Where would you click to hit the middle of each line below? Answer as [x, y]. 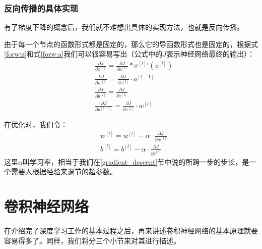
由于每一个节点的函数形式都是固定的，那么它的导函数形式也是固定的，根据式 [131, 44]
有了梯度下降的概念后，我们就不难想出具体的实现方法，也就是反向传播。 [124, 27]
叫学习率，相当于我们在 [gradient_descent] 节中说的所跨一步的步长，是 [136, 161]
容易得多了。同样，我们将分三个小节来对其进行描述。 [92, 240]
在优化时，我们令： [36, 124]
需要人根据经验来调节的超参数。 [64, 171]
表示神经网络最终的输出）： [211, 54]
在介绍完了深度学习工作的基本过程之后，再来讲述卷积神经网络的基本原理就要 [131, 230]
